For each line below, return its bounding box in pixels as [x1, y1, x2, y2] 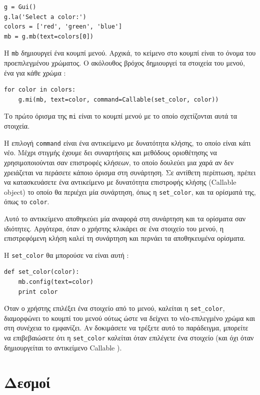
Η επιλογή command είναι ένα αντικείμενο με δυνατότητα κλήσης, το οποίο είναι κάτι [4, 137, 251, 148]
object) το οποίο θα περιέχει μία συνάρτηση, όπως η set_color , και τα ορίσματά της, [4, 186, 256, 197]
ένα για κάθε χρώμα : [4, 67, 66, 78]
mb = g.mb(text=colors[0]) [4, 33, 93, 40]
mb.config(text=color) [18, 278, 93, 286]
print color [18, 288, 58, 295]
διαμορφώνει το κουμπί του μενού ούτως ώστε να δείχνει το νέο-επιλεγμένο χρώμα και [4, 312, 255, 323]
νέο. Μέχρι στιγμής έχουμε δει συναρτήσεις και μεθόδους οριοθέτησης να [4, 147, 217, 158]
